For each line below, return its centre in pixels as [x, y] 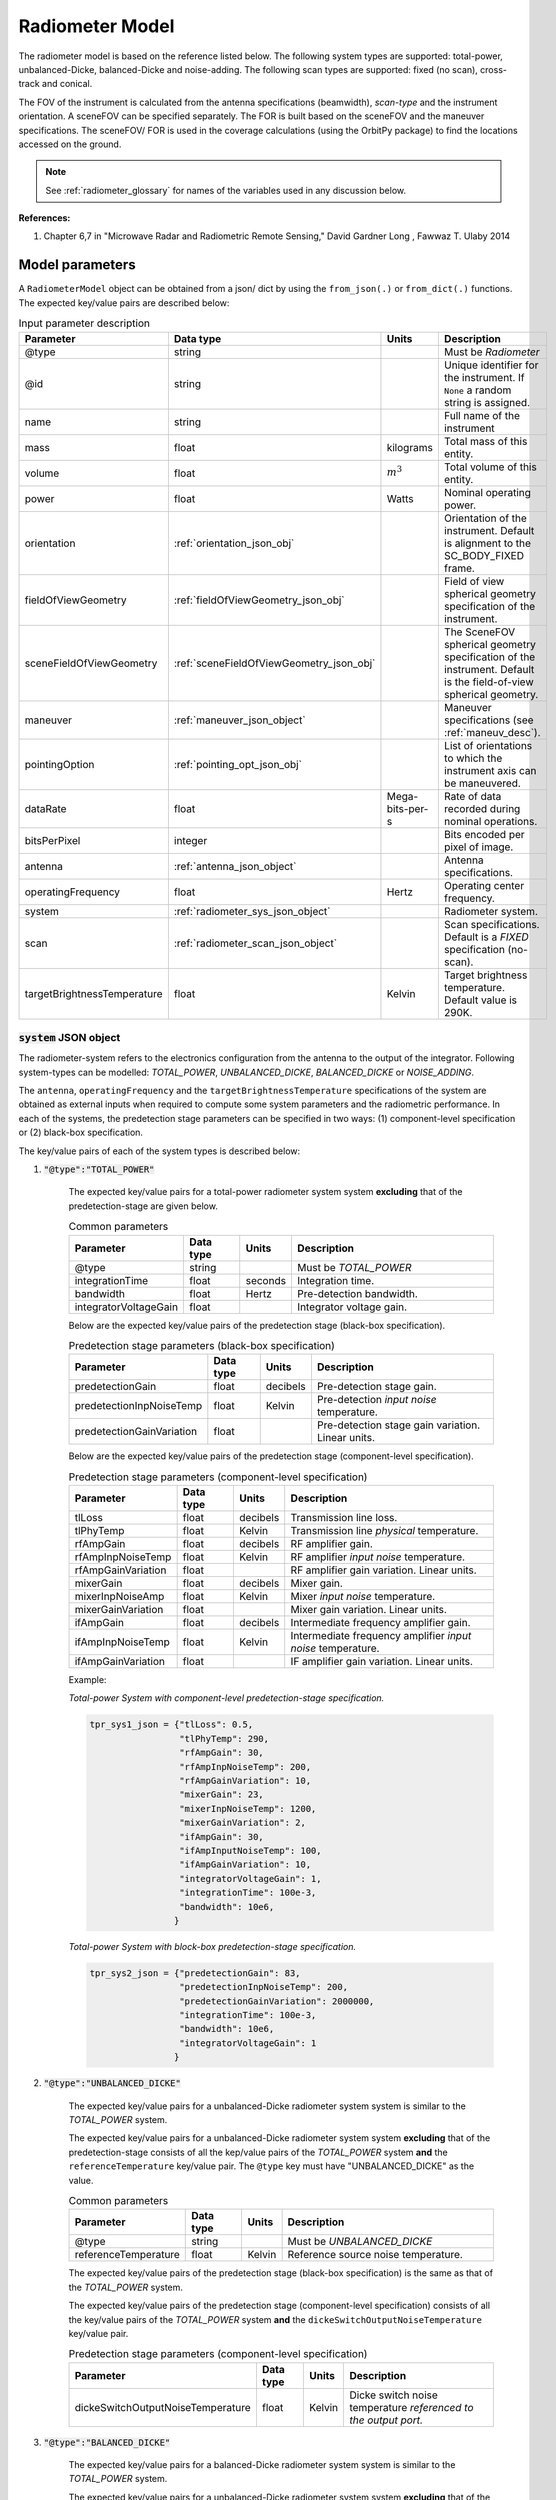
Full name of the [481, 415]
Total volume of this [490, 467]
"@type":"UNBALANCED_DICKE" [112, 2083]
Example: [87, 1680]
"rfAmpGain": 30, [221, 1753]
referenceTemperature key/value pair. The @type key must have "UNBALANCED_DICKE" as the [271, 2166]
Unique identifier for [491, 365]
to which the [473, 758]
